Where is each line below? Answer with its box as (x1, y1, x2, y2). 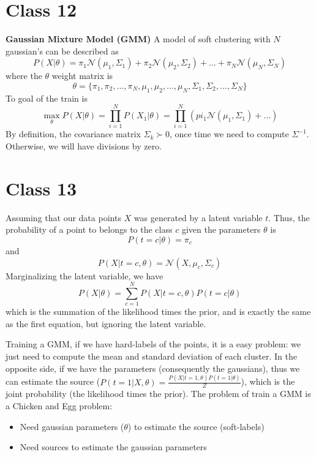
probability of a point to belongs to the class (6, 223, 173, 236)
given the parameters (181, 223, 261, 236)
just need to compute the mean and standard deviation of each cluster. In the (6, 350, 297, 363)
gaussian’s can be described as (6, 44, 119, 57)
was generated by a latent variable (134, 211, 263, 224)
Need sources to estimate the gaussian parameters (20, 440, 207, 453)
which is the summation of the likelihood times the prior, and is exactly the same (6, 305, 311, 318)
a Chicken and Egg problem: (6, 399, 113, 412)
